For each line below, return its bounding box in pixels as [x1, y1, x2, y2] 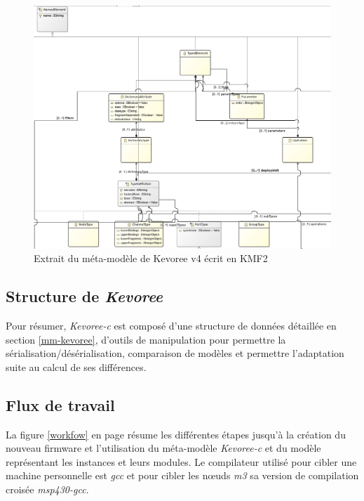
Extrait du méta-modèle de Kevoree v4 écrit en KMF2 [34, 251, 268, 266]
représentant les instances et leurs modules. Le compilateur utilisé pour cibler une [6, 454, 357, 469]
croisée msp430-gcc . [6, 482, 89, 497]
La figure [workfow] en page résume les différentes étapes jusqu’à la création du [6, 427, 346, 441]
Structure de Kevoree [6, 285, 163, 307]
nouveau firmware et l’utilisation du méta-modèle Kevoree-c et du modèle [6, 441, 321, 455]
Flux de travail [6, 393, 115, 415]
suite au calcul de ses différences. [6, 359, 147, 374]
